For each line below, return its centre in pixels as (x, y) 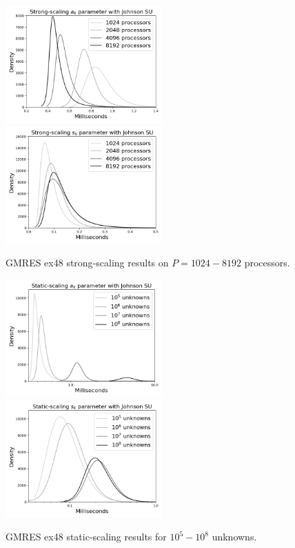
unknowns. (234, 537)
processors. (267, 263)
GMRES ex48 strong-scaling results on (87, 263)
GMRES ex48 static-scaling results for (86, 537)
